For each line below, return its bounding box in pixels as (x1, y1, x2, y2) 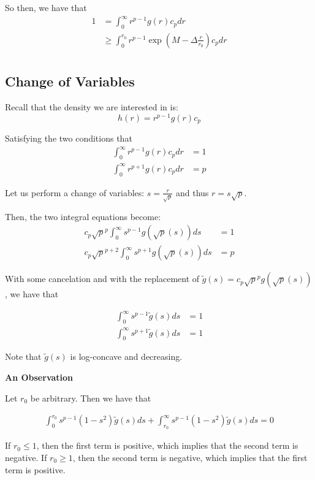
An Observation (5, 371, 74, 384)
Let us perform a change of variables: (5, 186, 145, 199)
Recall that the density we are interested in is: (5, 101, 178, 113)
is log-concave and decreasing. (70, 350, 183, 363)
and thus (176, 186, 209, 199)
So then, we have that (5, 1, 87, 13)
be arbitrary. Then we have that (30, 391, 151, 404)
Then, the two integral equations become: (5, 210, 161, 223)
